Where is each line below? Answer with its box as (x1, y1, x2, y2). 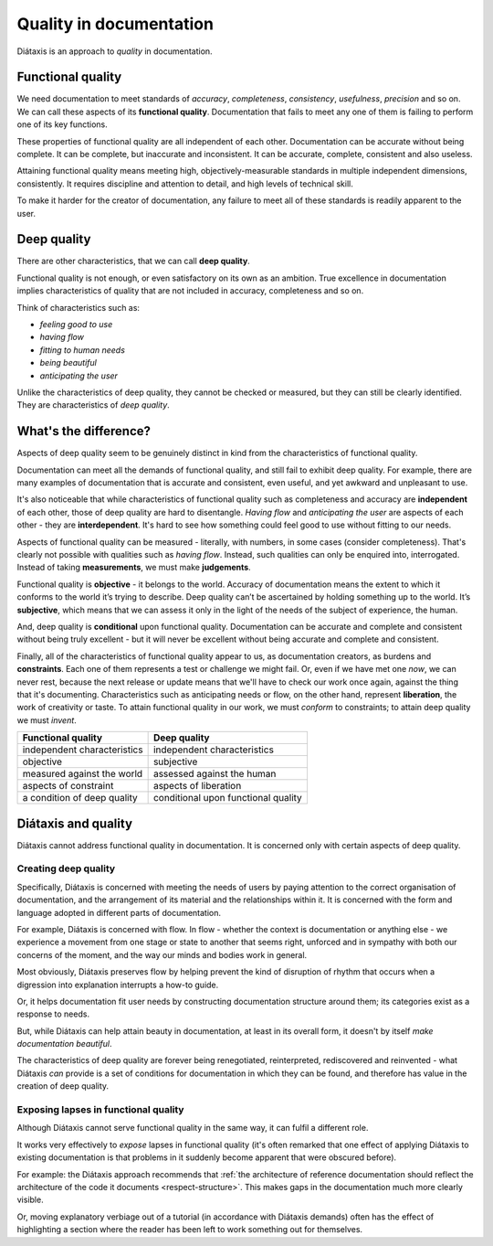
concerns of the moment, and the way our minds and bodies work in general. (16, 949, 308, 960)
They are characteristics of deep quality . (16, 399, 171, 410)
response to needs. (16, 1008, 90, 1019)
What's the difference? (16, 423, 151, 439)
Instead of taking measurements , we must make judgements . (16, 562, 251, 573)
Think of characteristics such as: (16, 302, 141, 313)
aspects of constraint (22, 780, 114, 793)
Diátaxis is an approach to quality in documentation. (16, 46, 214, 57)
